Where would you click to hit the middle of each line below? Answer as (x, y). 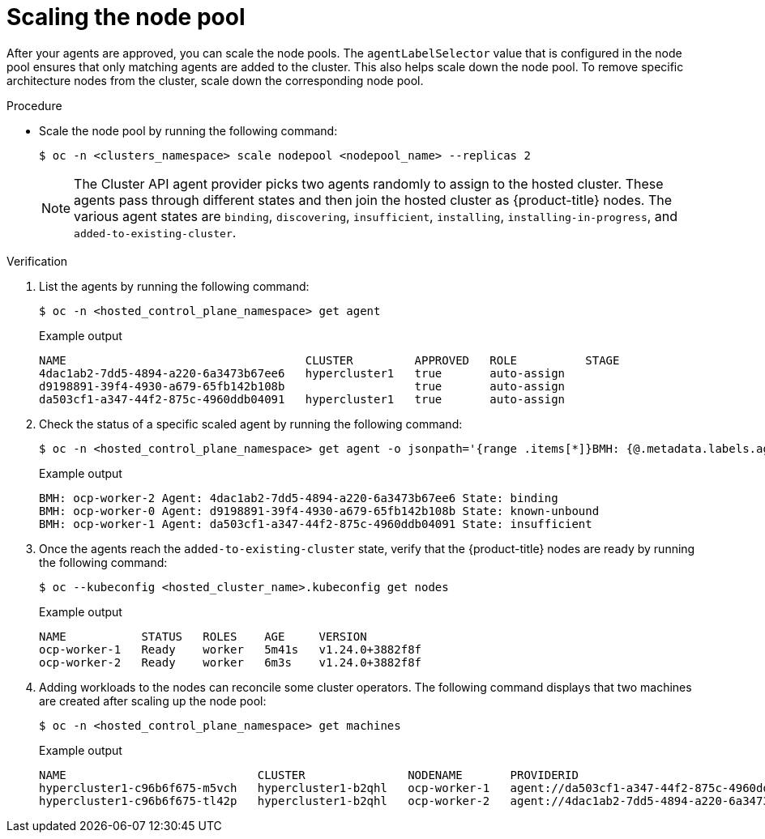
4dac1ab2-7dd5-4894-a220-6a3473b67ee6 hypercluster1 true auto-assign (302, 373)
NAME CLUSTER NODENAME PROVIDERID (309, 775)
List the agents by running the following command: (174, 286)
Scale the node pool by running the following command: (188, 130)
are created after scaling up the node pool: (153, 701)
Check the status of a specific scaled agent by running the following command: (251, 424)
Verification (37, 261)
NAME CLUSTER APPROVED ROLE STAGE (329, 360)
